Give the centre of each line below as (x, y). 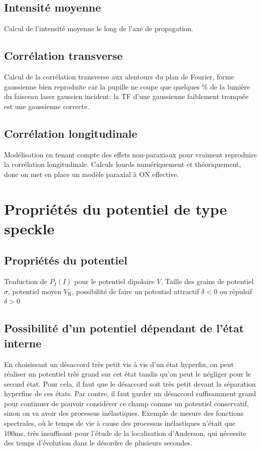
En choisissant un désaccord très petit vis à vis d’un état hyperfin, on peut (119, 364)
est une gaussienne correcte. (47, 106)
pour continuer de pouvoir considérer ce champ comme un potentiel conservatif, (126, 403)
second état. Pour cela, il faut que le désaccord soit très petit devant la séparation (130, 383)
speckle (29, 228)
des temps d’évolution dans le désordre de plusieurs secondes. (98, 443)
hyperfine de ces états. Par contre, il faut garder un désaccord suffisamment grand (130, 393)
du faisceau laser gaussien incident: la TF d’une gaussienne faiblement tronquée (126, 96)
